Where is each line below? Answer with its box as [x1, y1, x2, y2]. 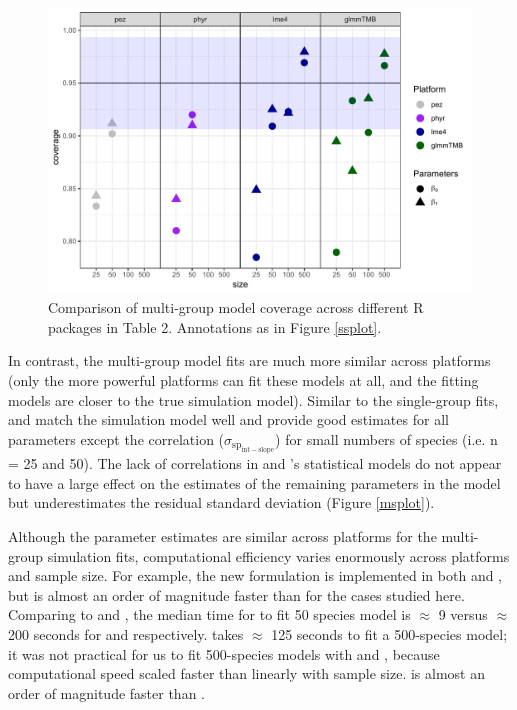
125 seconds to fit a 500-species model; [271, 624, 508, 645]
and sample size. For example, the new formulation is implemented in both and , [8, 565, 503, 586]
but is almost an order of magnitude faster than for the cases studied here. [8, 584, 465, 605]
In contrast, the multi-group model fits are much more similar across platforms [8, 350, 491, 371]
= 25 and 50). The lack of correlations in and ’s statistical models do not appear [8, 453, 502, 474]
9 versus [438, 604, 488, 625]
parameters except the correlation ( [8, 428, 225, 449]
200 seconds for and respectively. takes [8, 624, 244, 645]
